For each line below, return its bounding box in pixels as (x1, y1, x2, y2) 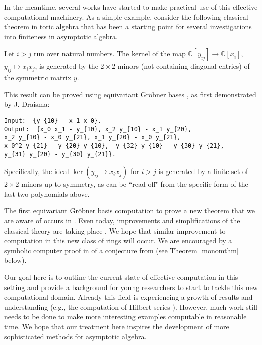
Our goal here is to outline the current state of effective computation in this (4, 271, 238, 282)
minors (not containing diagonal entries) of (117, 61, 250, 71)
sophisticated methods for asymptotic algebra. (4, 331, 147, 341)
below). (4, 255, 27, 265)
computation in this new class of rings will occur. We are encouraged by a (4, 235, 232, 246)
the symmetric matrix (4, 72, 72, 83)
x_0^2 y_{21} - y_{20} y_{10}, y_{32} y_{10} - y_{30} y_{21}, (4, 142, 224, 149)
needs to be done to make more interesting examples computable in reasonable (4, 311, 247, 322)
